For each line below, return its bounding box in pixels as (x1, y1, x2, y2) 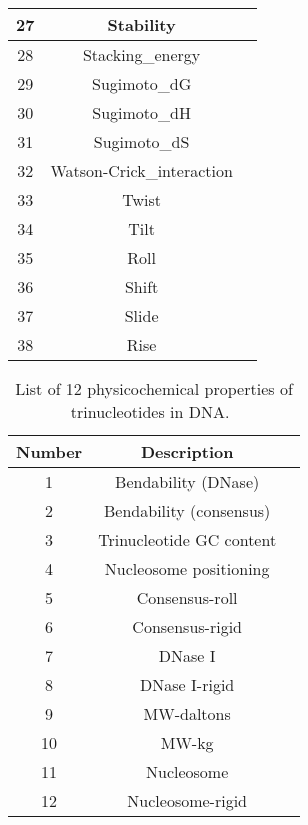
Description (140, 440, 234, 463)
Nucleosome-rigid (127, 789, 248, 812)
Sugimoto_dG (91, 72, 192, 95)
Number (16, 440, 83, 463)
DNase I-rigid (140, 673, 235, 696)
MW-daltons (143, 702, 231, 725)
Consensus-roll (136, 586, 238, 609)
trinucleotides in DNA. (70, 400, 230, 423)
